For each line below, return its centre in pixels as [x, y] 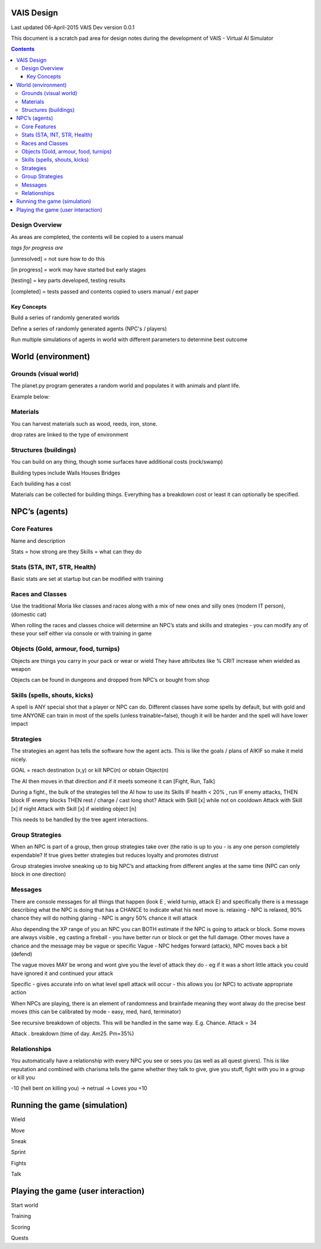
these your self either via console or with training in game [81, 634]
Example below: [31, 397]
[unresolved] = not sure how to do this [58, 259]
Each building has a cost [41, 483]
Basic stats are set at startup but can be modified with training [87, 579]
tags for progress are [37, 248]
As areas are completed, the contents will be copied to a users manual [97, 237]
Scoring [21, 1227]
